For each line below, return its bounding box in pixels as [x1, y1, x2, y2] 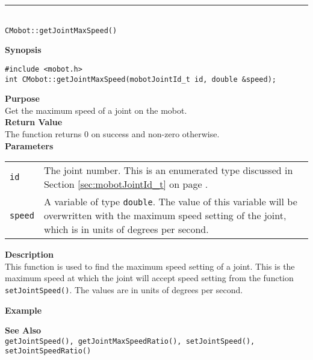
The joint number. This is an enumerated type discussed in [43, 163, 293, 178]
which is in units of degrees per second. [43, 222, 209, 237]
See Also [5, 324, 42, 337]
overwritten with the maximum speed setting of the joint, [43, 208, 287, 223]
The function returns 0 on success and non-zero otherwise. [5, 127, 220, 140]
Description [5, 248, 54, 261]
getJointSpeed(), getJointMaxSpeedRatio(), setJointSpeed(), [5, 337, 255, 346]
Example [5, 303, 42, 316]
